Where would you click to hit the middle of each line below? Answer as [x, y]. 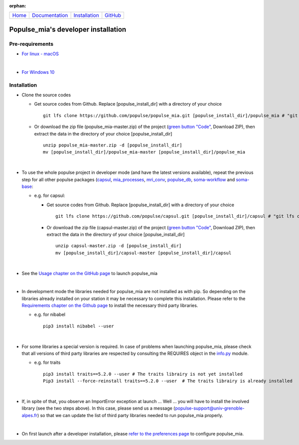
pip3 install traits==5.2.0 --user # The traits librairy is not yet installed [143, 374]
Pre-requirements [31, 44]
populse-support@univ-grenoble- [210, 408]
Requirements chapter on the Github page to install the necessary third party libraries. [110, 305]
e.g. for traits [47, 363]
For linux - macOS [40, 54]
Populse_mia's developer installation [68, 29]
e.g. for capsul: [50, 196]
